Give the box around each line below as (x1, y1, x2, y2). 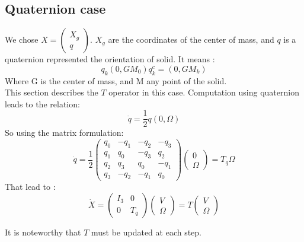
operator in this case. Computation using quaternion (108, 86, 299, 98)
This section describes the (5, 86, 98, 98)
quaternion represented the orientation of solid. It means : (5, 53, 215, 65)
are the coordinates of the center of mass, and (108, 33, 274, 46)
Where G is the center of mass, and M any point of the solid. (5, 74, 227, 87)
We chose (5, 33, 39, 46)
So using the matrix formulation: (5, 126, 124, 139)
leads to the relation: (5, 97, 80, 110)
